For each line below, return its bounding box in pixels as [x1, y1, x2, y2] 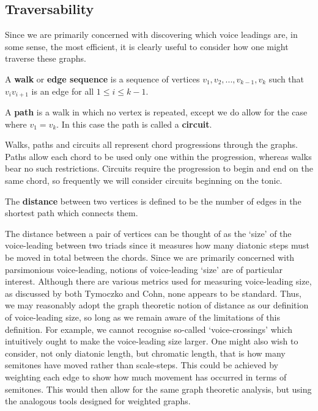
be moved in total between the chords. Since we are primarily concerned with [5, 250, 295, 263]
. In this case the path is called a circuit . [56, 117, 212, 130]
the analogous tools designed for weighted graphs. [5, 395, 191, 407]
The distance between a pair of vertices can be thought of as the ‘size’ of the [5, 227, 292, 239]
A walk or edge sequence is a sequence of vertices [5, 72, 200, 85]
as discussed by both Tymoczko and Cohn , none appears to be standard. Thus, [5, 286, 301, 299]
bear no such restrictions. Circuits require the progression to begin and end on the [5, 162, 314, 175]
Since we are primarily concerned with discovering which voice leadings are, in [5, 28, 298, 41]
